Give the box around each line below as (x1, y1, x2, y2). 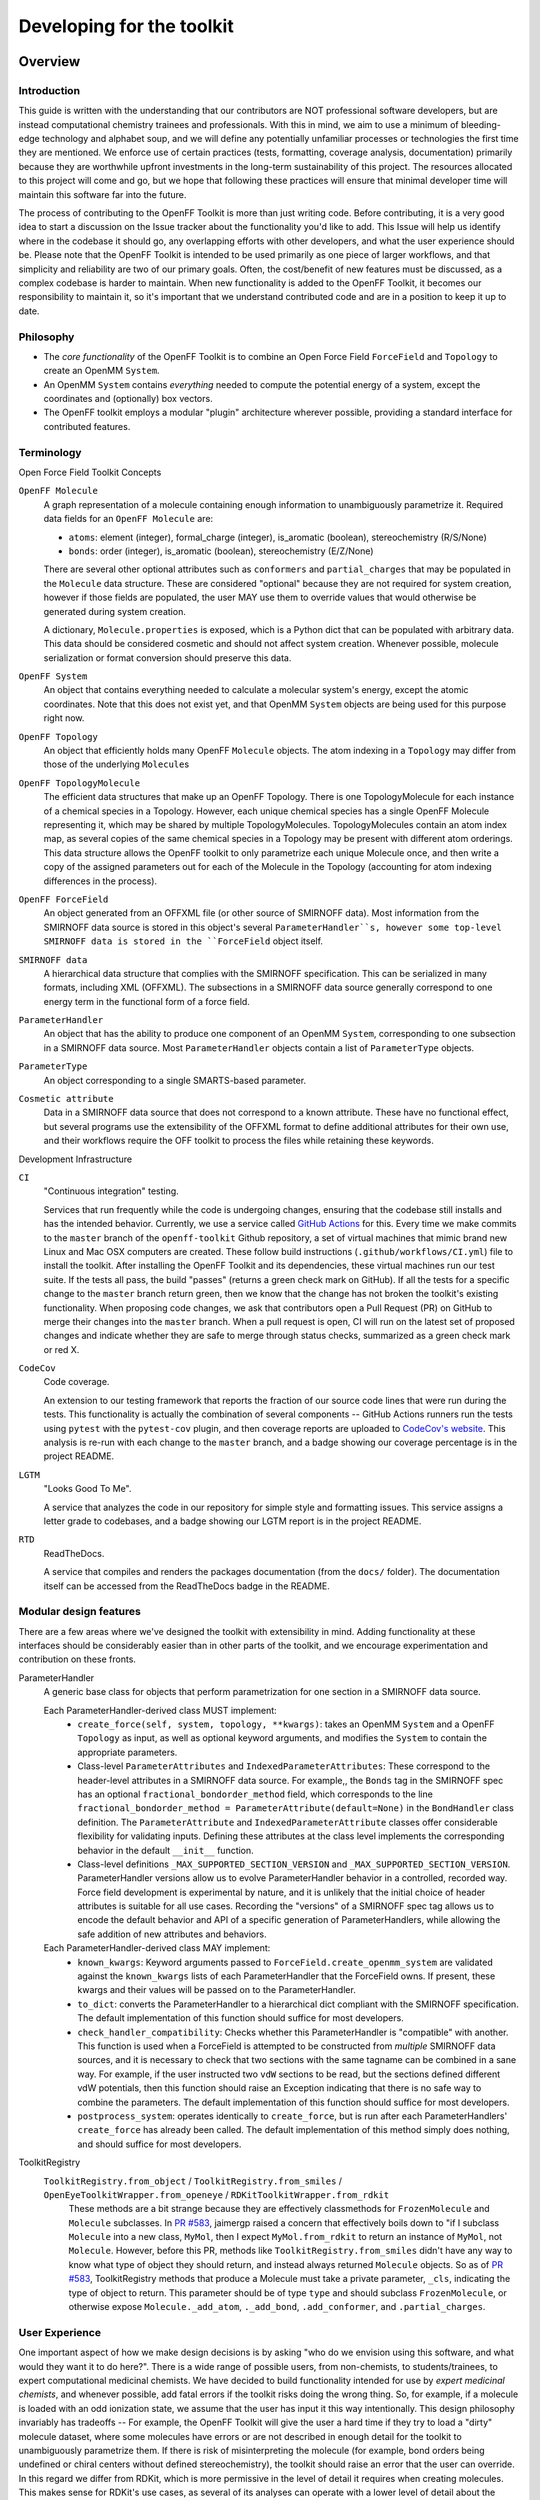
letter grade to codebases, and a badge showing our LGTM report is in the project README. (43, 1515, 422, 1527)
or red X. (43, 1343, 80, 1355)
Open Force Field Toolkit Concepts (18, 466, 162, 479)
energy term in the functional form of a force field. (43, 995, 250, 1007)
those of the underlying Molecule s (43, 758, 190, 770)
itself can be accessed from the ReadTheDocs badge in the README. (43, 1580, 330, 1592)
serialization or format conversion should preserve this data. (43, 651, 292, 664)
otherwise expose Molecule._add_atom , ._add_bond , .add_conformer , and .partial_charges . (68, 2301, 486, 2313)
